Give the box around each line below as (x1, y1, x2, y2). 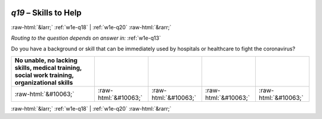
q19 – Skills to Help (11, 8, 82, 18)
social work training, (14, 71, 74, 79)
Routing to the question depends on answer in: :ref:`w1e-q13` (11, 34, 161, 41)
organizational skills (14, 78, 73, 86)
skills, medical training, (14, 63, 82, 72)
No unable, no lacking (14, 56, 78, 65)
